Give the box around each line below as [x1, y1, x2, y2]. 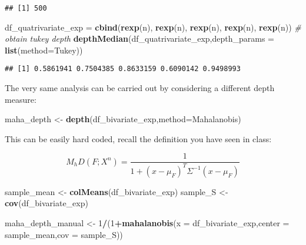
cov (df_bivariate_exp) [5, 197, 88, 209]
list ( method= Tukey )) [5, 43, 83, 56]
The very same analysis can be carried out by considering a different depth [5, 82, 275, 94]
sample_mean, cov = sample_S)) [5, 228, 123, 240]
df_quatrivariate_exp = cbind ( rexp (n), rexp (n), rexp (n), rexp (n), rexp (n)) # [5, 21, 301, 33]
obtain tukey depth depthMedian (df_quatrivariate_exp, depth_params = [5, 32, 274, 45]
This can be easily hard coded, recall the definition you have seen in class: [5, 132, 272, 145]
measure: [5, 93, 36, 105]
